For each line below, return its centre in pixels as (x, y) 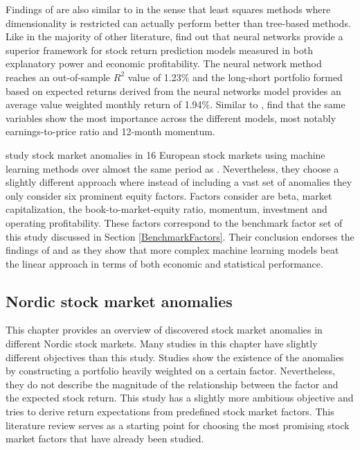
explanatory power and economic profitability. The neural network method (164, 63)
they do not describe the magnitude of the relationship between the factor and (172, 384)
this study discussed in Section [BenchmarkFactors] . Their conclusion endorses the (180, 236)
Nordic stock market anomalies (119, 301)
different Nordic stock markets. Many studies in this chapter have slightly (162, 344)
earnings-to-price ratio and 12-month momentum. (110, 131)
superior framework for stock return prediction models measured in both (160, 50)
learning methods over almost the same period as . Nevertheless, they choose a (172, 168)
